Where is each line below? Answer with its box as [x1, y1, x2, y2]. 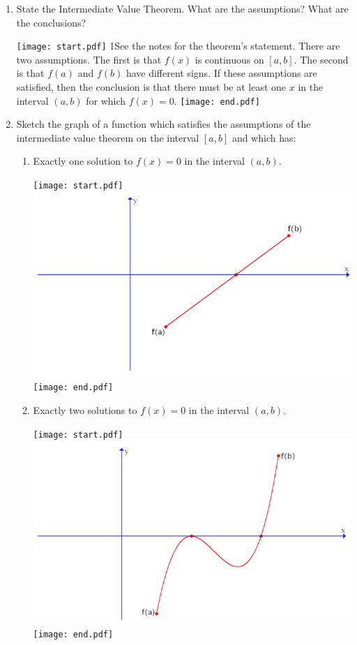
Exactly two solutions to [33, 403, 137, 417]
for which [86, 93, 126, 107]
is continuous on [195, 52, 264, 66]
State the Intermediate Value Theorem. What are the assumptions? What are [16, 1, 349, 15]
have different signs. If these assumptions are [126, 66, 317, 80]
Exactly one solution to [33, 154, 133, 168]
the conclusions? [16, 15, 86, 29]
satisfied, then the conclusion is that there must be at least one [16, 80, 287, 94]
